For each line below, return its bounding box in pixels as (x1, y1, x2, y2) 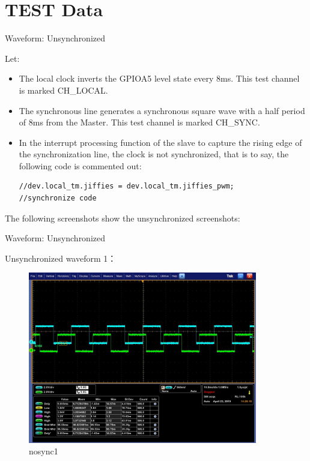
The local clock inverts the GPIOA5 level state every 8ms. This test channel (19, 72, 300, 85)
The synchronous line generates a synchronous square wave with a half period (19, 104, 305, 116)
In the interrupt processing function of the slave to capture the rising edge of (19, 136, 302, 148)
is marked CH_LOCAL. (19, 83, 108, 96)
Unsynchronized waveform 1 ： (5, 252, 117, 264)
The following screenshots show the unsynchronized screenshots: (5, 211, 240, 224)
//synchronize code (19, 194, 97, 203)
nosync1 (29, 445, 58, 457)
